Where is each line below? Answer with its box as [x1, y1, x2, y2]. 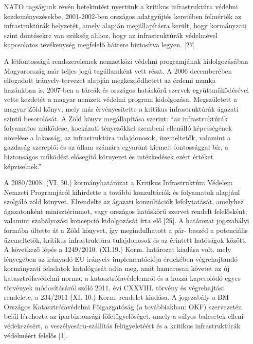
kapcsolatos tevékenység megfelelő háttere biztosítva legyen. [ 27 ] [4, 39, 195, 50]
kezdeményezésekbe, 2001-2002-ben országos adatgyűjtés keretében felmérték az [4, 11, 241, 21]
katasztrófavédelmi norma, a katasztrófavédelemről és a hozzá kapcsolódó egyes [4, 273, 241, 283]
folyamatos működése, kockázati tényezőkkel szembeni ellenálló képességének [4, 123, 232, 133]
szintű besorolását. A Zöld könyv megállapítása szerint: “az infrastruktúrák [4, 113, 228, 123]
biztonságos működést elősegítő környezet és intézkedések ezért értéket [4, 151, 214, 161]
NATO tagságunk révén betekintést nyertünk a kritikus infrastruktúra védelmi [4, 1, 238, 11]
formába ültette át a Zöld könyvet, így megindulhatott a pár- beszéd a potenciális [4, 225, 248, 235]
